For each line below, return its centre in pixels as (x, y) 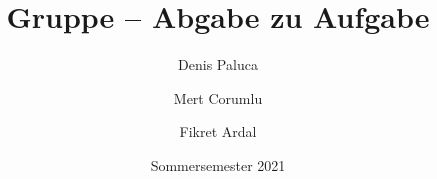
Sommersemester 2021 (218, 164)
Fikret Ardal (218, 131)
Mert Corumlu (218, 97)
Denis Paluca (218, 64)
